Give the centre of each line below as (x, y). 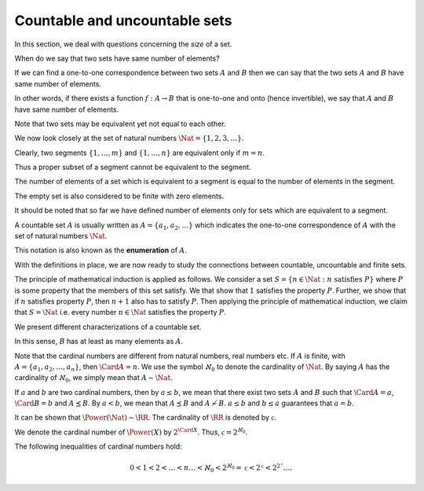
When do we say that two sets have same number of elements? (117, 58)
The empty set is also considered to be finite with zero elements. (119, 196)
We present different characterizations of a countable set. (108, 327)
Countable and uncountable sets (123, 20)
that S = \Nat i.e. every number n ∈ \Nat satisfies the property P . (121, 312)
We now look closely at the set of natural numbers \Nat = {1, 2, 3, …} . (129, 138)
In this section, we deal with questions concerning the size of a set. (123, 44)
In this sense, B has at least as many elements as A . (99, 341)
